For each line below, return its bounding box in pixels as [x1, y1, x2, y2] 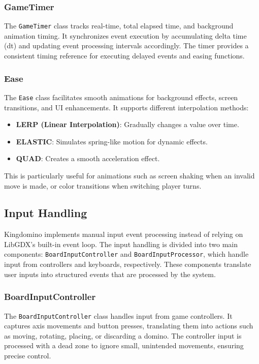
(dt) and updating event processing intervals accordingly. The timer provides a [4, 40, 249, 51]
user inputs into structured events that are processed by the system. [4, 268, 216, 279]
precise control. [4, 350, 51, 360]
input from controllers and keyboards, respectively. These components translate [4, 259, 251, 269]
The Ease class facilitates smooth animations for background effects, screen [4, 92, 238, 102]
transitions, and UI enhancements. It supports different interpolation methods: [4, 102, 249, 112]
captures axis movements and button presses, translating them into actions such [4, 320, 253, 331]
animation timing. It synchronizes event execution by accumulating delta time [4, 30, 247, 41]
